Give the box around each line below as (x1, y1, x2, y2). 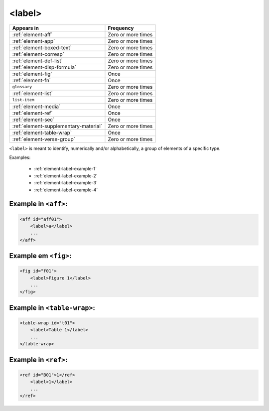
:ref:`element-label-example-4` (34, 187, 98, 193)
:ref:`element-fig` (12, 70, 52, 77)
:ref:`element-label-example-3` (34, 180, 98, 186)
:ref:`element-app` (12, 37, 55, 44)
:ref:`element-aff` (12, 31, 53, 38)
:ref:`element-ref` (12, 110, 53, 117)
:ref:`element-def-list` (12, 57, 63, 64)
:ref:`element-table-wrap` (12, 129, 72, 136)
